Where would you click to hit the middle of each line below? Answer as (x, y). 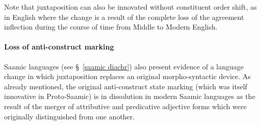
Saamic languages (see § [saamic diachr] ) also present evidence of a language (124, 66)
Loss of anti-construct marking (59, 47)
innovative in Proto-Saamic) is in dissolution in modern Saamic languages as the (130, 96)
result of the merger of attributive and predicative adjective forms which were (125, 106)
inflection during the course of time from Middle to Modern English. (111, 27)
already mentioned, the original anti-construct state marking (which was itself (126, 86)
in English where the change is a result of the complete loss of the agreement (124, 17)
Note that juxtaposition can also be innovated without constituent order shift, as (130, 7)
